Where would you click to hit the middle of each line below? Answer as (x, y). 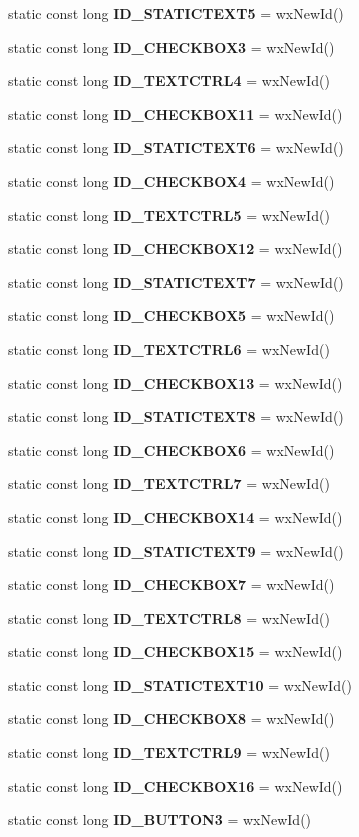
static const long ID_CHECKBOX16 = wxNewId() (175, 785)
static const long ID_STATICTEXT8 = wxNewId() (176, 416)
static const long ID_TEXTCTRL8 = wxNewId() (169, 617)
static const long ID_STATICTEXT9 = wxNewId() (176, 550)
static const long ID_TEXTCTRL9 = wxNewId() (169, 752)
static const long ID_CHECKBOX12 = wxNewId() (175, 248)
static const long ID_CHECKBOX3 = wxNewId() (171, 46)
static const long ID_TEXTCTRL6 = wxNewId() (169, 348)
